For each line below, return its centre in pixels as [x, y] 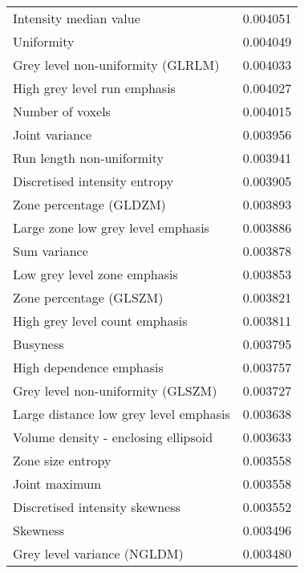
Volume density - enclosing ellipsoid [113, 437]
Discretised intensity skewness [97, 507]
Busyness [39, 344]
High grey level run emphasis [94, 88]
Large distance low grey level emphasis [122, 414]
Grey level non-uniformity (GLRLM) [116, 65]
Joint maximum [57, 484]
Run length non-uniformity [88, 158]
